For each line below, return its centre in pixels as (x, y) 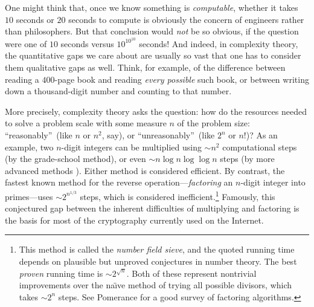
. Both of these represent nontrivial (191, 273)
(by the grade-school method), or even (75, 159)
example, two (29, 147)
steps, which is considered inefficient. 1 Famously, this (178, 195)
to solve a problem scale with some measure (86, 123)
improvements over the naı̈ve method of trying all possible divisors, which (155, 285)
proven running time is (61, 273)
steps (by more (247, 159)
